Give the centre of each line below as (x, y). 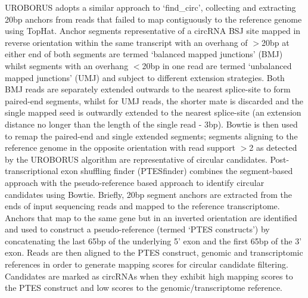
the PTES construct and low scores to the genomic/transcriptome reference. (144, 288)
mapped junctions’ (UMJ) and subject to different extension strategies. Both (145, 77)
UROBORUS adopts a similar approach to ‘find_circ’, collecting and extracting (150, 7)
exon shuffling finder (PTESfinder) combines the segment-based (177, 171)
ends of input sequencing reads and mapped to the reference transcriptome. (142, 206)
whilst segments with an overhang (67, 65)
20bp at (275, 42)
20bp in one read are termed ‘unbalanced (217, 65)
